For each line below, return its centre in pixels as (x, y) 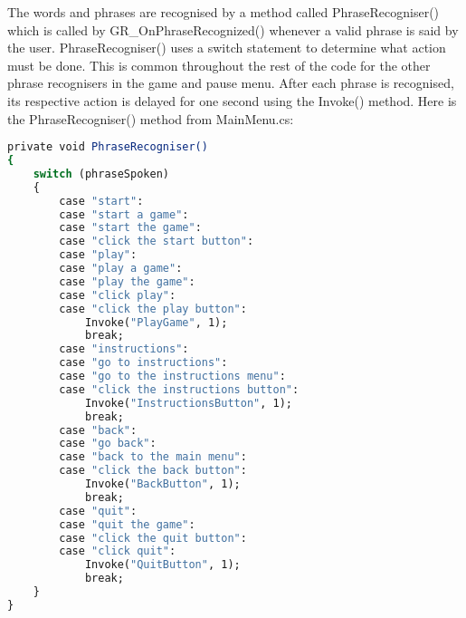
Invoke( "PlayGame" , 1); (156, 322)
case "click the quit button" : (153, 538)
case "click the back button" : (153, 471)
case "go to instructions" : (143, 363)
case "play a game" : (121, 269)
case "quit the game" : (127, 524)
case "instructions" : (124, 349)
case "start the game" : (130, 228)
